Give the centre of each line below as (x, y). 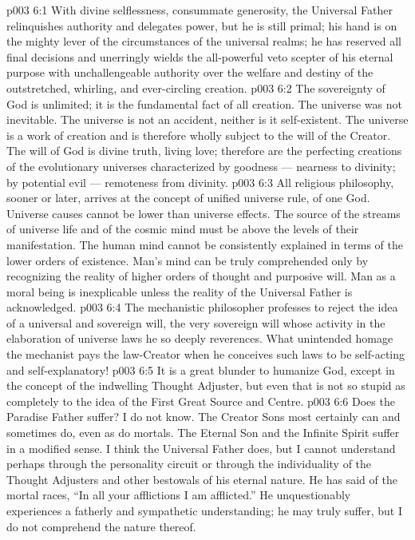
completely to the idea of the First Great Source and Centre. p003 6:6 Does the (201, 401)
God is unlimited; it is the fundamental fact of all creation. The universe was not (204, 103)
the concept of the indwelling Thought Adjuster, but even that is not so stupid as (206, 385)
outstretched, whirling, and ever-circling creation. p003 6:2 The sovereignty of (196, 87)
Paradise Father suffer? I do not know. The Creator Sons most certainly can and (204, 417)
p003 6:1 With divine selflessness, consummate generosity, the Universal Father (200, 10)
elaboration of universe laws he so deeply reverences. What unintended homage (200, 338)
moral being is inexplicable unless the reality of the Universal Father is (180, 291)
